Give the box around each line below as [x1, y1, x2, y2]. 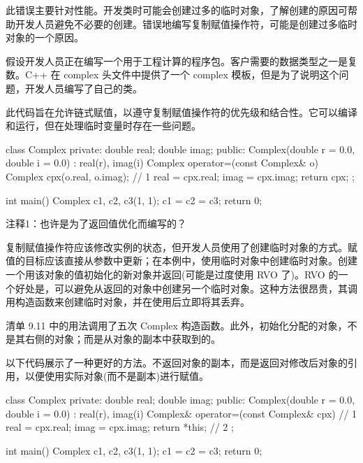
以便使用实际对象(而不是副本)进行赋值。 [24, 369, 209, 383]
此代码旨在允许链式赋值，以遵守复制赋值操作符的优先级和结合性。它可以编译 [6, 104, 357, 119]
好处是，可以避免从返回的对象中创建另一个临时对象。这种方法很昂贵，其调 [15, 280, 357, 295]
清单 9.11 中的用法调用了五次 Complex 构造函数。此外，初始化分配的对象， [6, 318, 348, 332]
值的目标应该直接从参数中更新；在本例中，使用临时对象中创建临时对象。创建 [6, 253, 357, 268]
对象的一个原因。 [6, 30, 84, 45]
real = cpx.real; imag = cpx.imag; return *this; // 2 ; [6, 420, 234, 434]
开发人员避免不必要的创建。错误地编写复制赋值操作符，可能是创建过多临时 [15, 16, 357, 31]
